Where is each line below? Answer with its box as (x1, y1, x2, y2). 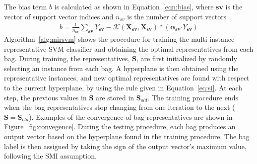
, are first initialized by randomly (136, 53, 237, 64)
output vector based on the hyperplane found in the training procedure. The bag (4, 131, 250, 141)
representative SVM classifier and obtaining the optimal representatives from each (4, 43, 254, 54)
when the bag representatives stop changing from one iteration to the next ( (4, 102, 235, 112)
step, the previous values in (4, 92, 87, 102)
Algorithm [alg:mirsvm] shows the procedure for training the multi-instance (4, 33, 235, 44)
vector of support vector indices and (4, 11, 114, 21)
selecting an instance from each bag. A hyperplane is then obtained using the (4, 63, 239, 73)
